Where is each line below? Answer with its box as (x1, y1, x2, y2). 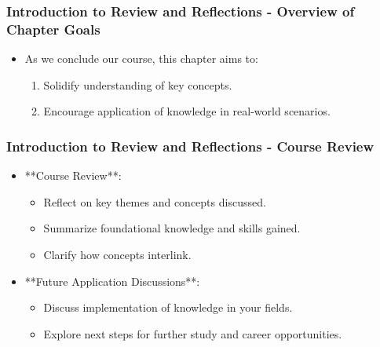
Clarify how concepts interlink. (43, 246, 192, 262)
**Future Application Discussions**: (24, 272, 200, 289)
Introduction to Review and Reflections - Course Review (6, 136, 375, 155)
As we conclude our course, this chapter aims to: (24, 50, 258, 67)
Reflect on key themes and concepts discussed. (43, 193, 266, 210)
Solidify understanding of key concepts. (43, 76, 232, 93)
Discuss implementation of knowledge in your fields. (43, 299, 293, 316)
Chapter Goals (6, 19, 100, 38)
